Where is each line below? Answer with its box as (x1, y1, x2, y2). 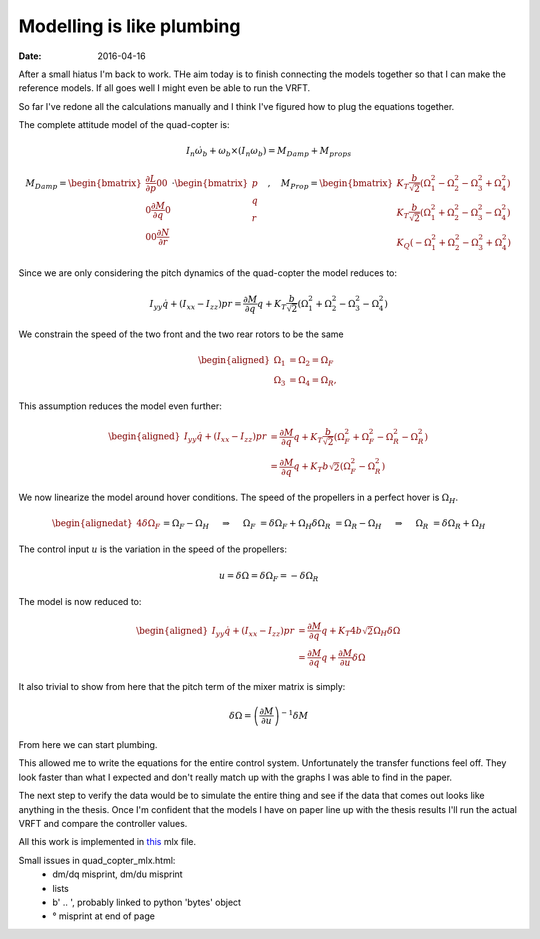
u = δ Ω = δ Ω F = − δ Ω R (218, 570, 319, 584)
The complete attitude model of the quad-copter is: (18, 119, 230, 131)
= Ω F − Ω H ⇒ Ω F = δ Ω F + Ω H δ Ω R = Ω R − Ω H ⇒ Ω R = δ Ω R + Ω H (162, 517, 486, 531)
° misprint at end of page (52, 910, 155, 922)
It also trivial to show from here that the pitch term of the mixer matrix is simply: (18, 681, 346, 693)
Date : (18, 50, 42, 62)
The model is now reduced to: (18, 596, 142, 608)
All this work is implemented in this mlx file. (18, 836, 197, 848)
